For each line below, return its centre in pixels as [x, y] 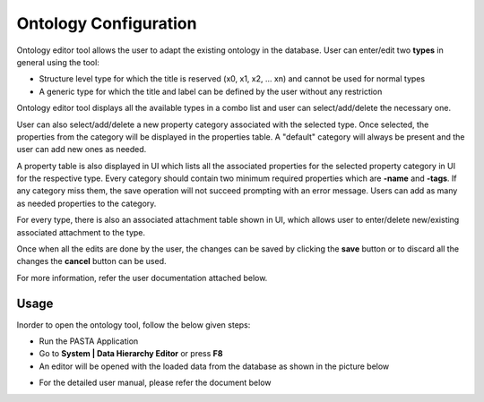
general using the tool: [58, 62]
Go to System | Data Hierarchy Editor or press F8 [131, 354]
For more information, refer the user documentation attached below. [142, 278]
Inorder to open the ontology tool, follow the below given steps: [134, 325]
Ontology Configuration [107, 23]
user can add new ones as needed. [82, 150]
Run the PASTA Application [89, 341]
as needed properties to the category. [86, 203]
